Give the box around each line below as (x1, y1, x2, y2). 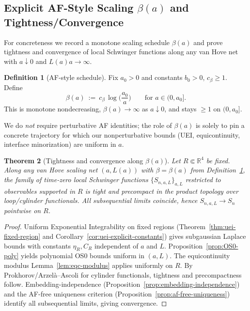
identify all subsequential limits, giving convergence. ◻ (4, 298, 167, 308)
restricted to (185, 174, 221, 185)
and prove (193, 37, 223, 47)
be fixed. (206, 155, 230, 165)
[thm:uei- (209, 221, 236, 232)
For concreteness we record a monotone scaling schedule (4, 37, 170, 47)
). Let (164, 155, 181, 165)
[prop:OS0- (206, 240, 238, 250)
